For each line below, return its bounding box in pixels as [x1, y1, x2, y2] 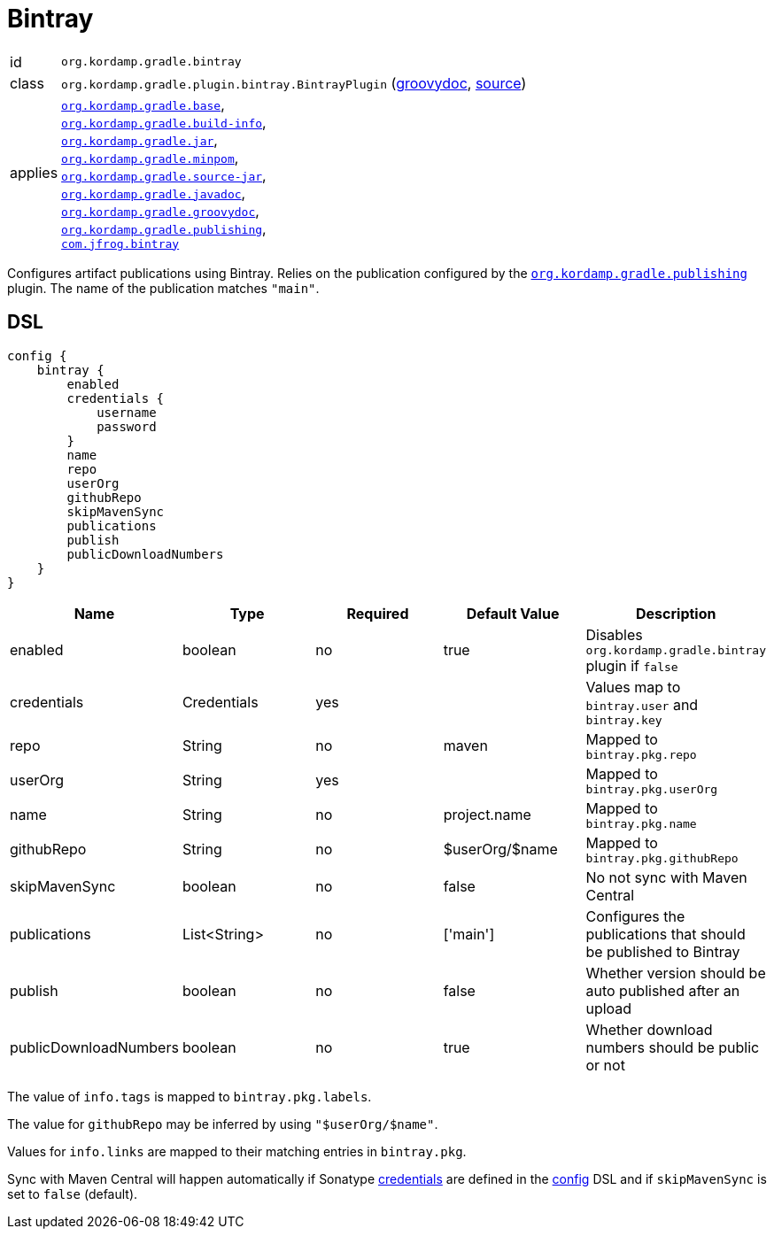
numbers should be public [585, 1038, 760, 1056]
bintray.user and [585, 695, 699, 714]
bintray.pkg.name [585, 816, 697, 830]
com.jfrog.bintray [61, 236, 180, 251]
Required [346, 604, 409, 622]
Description [636, 604, 716, 622]
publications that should [585, 924, 746, 943]
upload [585, 999, 632, 1017]
